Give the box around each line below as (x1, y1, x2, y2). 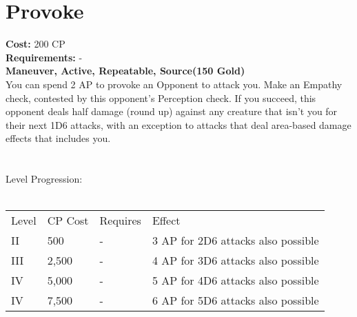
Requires (99, 212, 141, 229)
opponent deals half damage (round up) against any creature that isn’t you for (6, 104, 338, 119)
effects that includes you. (6, 131, 111, 145)
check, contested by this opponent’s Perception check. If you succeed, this (6, 90, 316, 105)
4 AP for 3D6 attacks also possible (152, 252, 319, 269)
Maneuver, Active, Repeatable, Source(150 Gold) (6, 63, 245, 78)
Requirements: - (6, 50, 83, 64)
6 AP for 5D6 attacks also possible (152, 292, 319, 309)
